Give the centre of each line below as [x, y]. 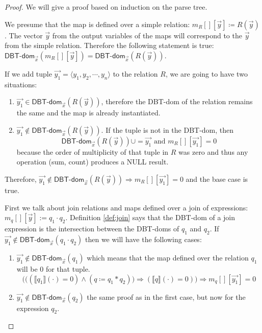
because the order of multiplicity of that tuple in [93, 151]
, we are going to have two [206, 73]
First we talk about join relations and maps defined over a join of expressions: [126, 207]
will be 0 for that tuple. [53, 268]
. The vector [24, 35]
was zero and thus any [213, 151]
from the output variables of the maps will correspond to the [147, 35]
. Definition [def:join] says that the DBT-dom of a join [150, 217]
